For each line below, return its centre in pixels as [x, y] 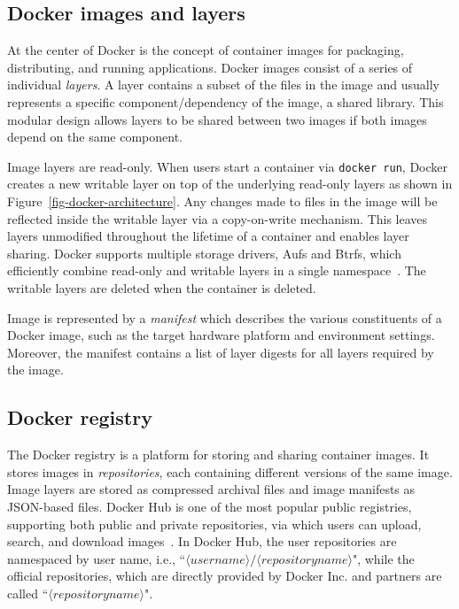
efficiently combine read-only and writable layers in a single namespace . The [217, 270]
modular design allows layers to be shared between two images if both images [217, 119]
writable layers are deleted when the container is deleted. [162, 287]
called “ [28, 593]
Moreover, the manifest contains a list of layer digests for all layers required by [221, 352]
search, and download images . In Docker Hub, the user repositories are [202, 541]
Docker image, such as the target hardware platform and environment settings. [221, 335]
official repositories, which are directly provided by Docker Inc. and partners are [225, 576]
